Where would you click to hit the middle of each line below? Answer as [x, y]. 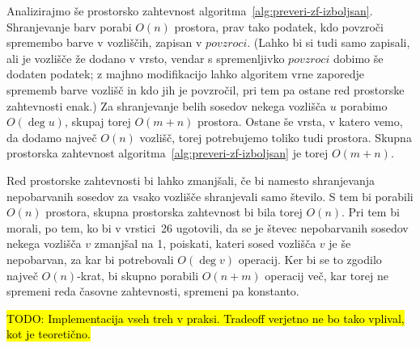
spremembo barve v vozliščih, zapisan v [104, 42]
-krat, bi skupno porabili [138, 275]
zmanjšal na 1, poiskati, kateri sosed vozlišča [205, 243]
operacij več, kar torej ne [327, 275]
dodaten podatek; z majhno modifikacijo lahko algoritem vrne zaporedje [185, 74]
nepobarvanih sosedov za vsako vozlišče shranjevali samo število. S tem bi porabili [210, 196]
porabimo [364, 105]
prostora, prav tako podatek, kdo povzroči [279, 26]
